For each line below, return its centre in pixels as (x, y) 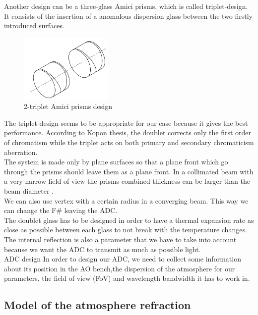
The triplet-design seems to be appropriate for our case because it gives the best (126, 123)
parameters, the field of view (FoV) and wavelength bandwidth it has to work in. (127, 278)
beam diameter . (29, 191)
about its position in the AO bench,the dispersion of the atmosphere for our (120, 268)
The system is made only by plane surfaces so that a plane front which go (116, 162)
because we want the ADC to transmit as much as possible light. (102, 249)
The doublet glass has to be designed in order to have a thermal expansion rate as (129, 220)
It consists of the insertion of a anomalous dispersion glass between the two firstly (128, 16)
